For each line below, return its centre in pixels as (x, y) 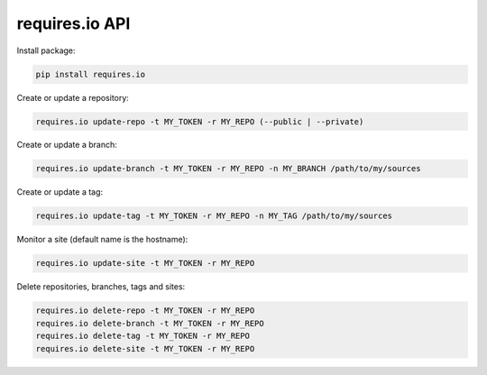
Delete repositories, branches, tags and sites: (101, 287)
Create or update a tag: (60, 192)
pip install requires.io (91, 74)
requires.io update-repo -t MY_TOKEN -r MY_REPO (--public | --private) (200, 121)
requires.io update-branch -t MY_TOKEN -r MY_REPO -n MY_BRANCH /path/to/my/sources (228, 169)
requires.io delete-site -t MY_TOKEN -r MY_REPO (145, 348)
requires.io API (74, 23)
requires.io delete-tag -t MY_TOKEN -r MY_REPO (142, 336)
